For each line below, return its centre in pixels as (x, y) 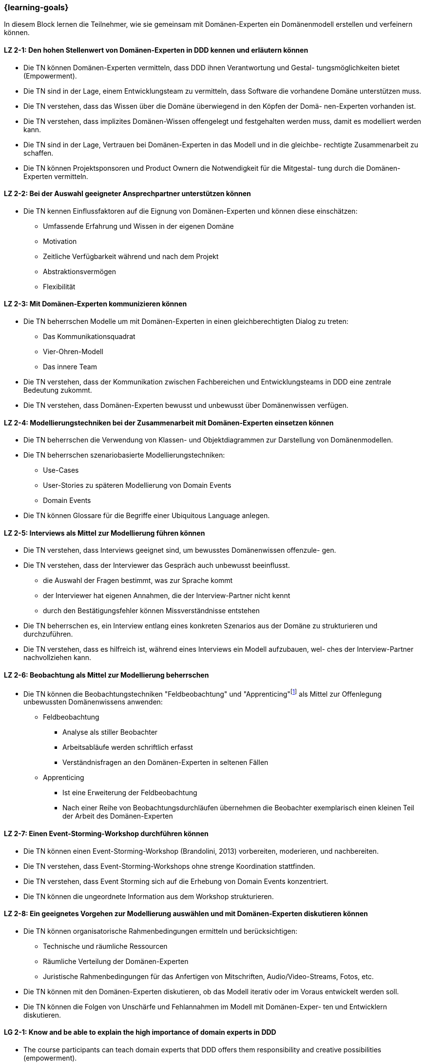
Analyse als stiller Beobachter (110, 732)
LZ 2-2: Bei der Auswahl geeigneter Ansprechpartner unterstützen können (127, 194)
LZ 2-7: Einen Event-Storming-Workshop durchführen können (106, 833)
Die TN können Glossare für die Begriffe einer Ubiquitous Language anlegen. (147, 516)
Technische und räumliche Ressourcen (105, 946)
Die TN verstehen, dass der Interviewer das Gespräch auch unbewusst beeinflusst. (157, 565)
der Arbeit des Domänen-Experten (118, 816)
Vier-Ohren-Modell (73, 352)
